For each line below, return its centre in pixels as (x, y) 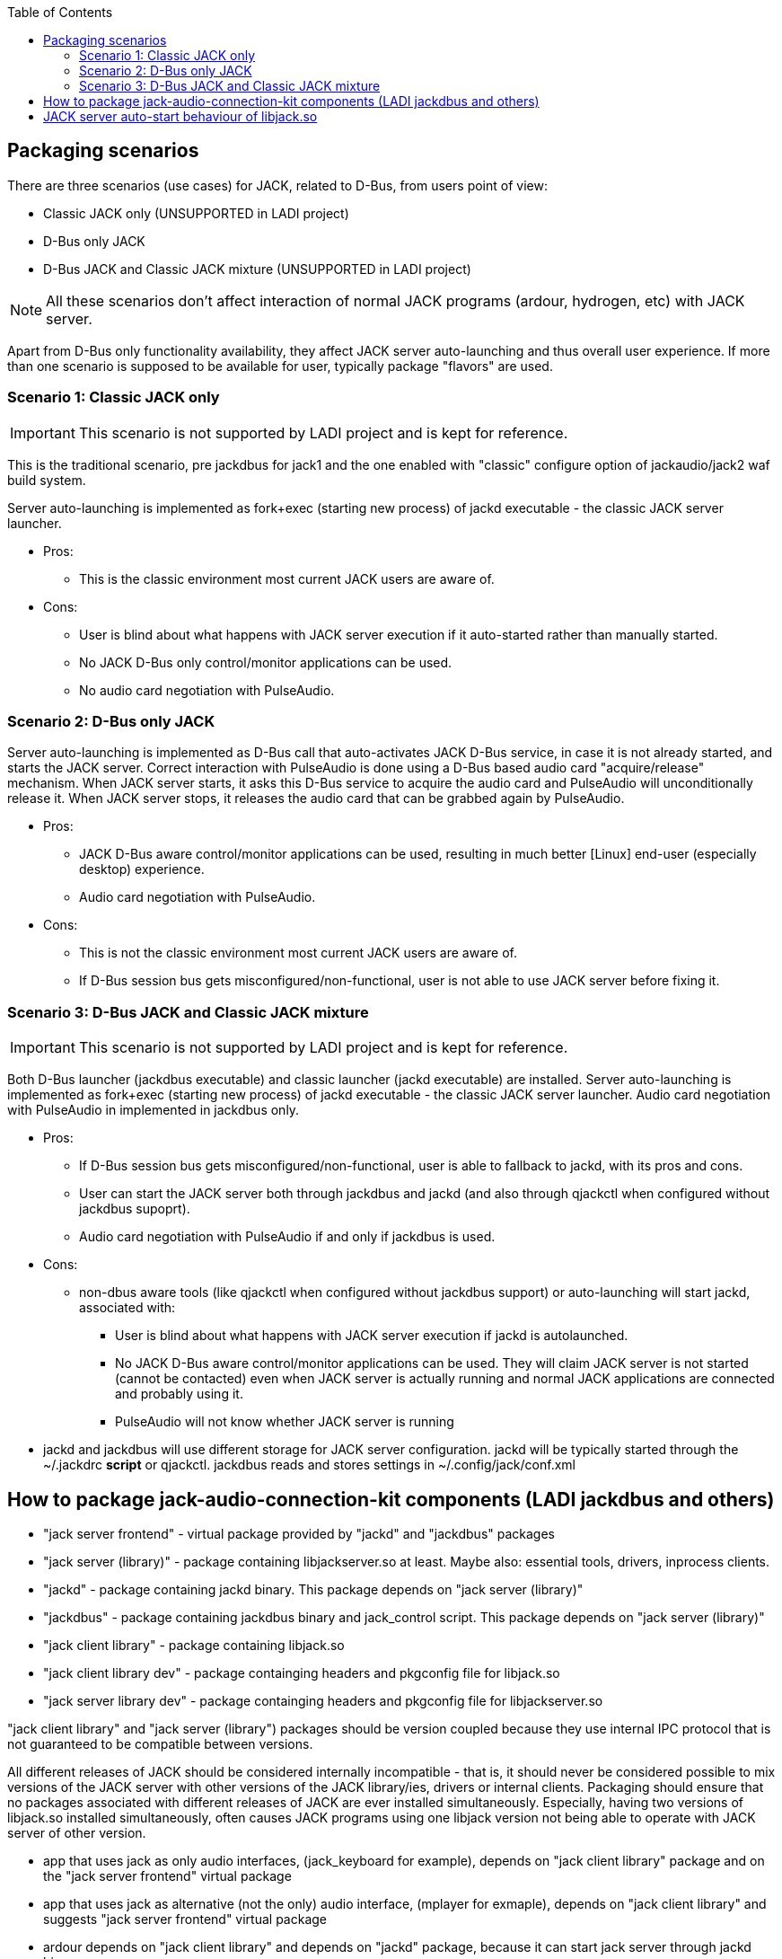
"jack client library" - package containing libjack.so (194, 1645)
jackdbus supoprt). (135, 1209)
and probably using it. (179, 1394)
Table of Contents (60, 12)
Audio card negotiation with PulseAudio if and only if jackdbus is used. (287, 1237)
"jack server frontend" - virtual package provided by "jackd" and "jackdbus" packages (299, 1533)
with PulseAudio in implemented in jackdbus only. (154, 1110)
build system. (47, 480)
